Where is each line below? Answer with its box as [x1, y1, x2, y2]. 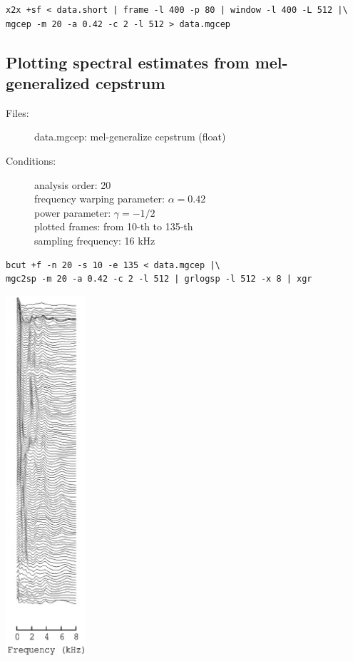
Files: [6, 105, 29, 120]
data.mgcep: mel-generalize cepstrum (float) [34, 129, 226, 144]
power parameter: [34, 205, 111, 220]
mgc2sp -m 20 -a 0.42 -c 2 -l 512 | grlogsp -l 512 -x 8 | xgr [6, 274, 312, 285]
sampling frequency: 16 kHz [34, 232, 155, 247]
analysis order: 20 [34, 177, 111, 192]
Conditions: [6, 153, 56, 168]
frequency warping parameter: [34, 191, 165, 206]
